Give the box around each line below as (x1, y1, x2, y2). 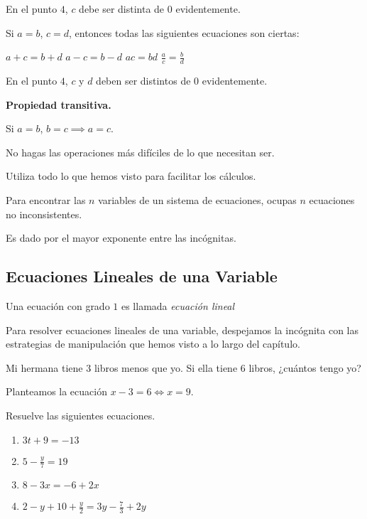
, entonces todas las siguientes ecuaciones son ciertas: (68, 25, 300, 40)
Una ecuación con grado (6, 298, 110, 313)
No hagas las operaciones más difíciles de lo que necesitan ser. (6, 144, 275, 159)
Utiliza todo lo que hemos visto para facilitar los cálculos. (6, 168, 256, 183)
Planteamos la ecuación (6, 384, 107, 399)
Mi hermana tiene (6, 360, 83, 375)
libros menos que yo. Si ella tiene (94, 360, 238, 375)
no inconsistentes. (6, 206, 82, 221)
